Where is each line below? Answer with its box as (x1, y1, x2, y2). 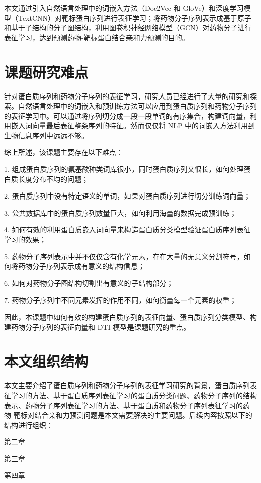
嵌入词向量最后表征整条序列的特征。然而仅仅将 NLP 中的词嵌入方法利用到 (11, 120, 255, 131)
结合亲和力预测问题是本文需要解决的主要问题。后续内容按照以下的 (34, 410, 252, 420)
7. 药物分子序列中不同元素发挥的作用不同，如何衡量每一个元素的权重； (4, 295, 237, 305)
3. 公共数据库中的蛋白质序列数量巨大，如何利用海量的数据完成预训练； (4, 207, 237, 218)
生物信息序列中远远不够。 (4, 130, 88, 140)
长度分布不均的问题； (18, 173, 88, 184)
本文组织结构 (4, 351, 89, 371)
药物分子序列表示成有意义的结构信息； (18, 261, 145, 271)
